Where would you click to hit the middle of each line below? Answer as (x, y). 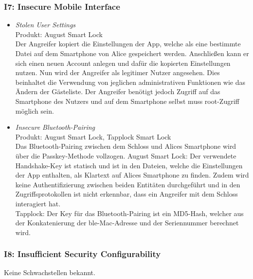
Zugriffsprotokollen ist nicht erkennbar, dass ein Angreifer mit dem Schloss (126, 194)
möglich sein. (35, 110)
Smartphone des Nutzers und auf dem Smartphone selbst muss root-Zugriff (127, 101)
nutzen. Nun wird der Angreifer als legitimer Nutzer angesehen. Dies (117, 72)
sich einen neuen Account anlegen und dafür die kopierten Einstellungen (123, 63)
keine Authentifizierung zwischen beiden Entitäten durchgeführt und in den (128, 184)
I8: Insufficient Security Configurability (82, 254)
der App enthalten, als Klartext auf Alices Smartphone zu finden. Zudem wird (132, 175)
